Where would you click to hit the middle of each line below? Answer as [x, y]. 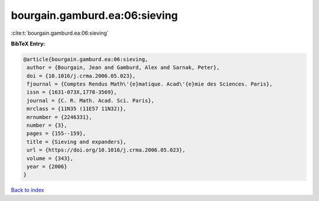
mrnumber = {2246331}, [60, 117]
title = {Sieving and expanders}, [77, 142]
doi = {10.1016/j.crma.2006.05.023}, [81, 76]
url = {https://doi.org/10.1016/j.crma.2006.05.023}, [106, 150]
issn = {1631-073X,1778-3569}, [72, 92]
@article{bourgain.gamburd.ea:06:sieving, [86, 59]
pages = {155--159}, [56, 134]
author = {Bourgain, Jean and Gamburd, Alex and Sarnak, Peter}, [123, 67]
